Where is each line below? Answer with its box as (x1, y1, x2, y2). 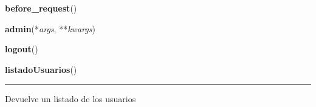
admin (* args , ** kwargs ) (5, 22, 95, 35)
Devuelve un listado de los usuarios (5, 92, 136, 105)
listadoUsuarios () (5, 63, 77, 75)
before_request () (5, 2, 77, 14)
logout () (5, 43, 38, 55)
